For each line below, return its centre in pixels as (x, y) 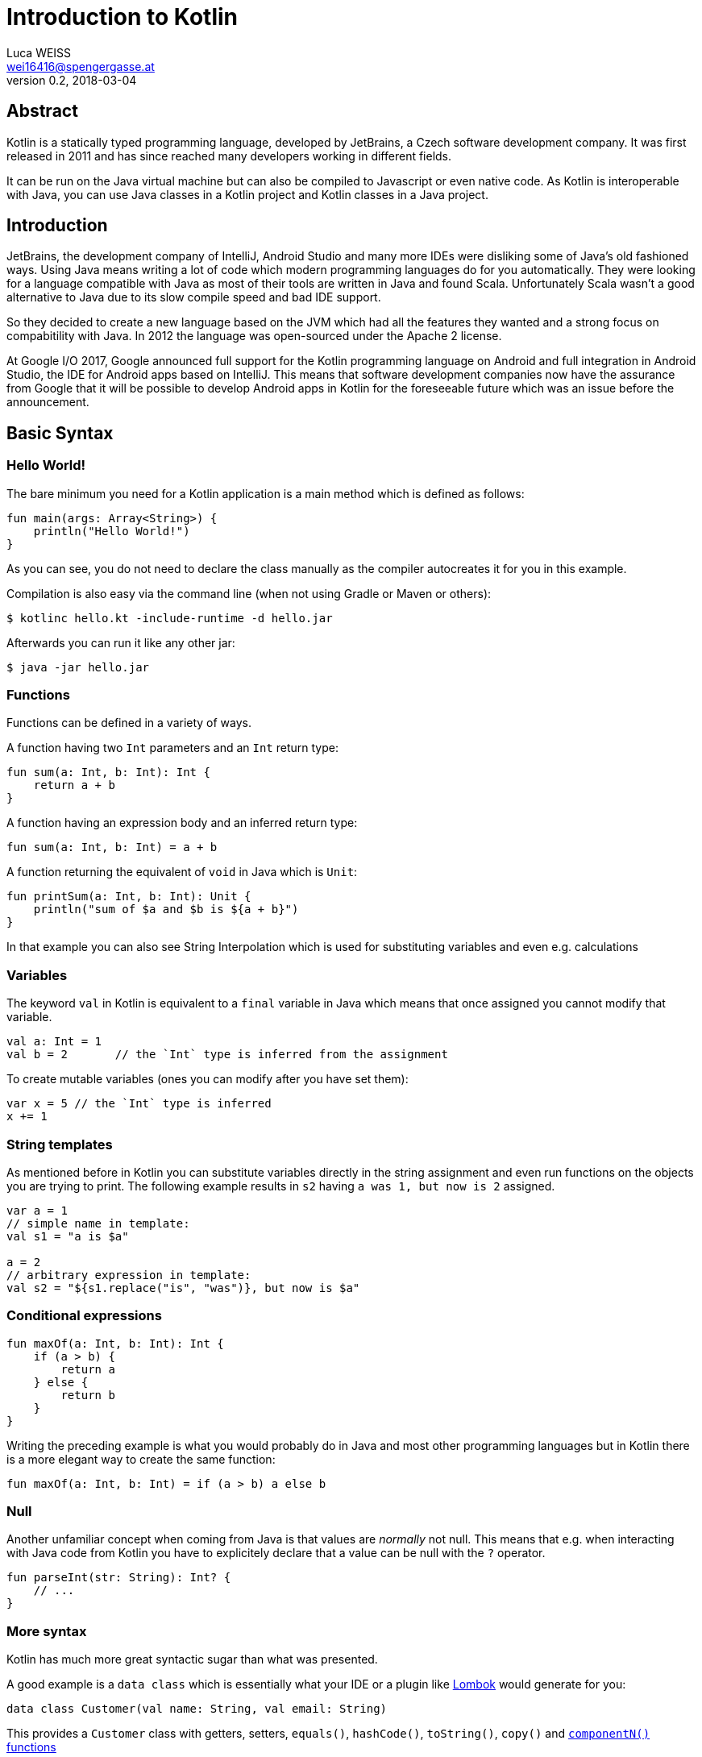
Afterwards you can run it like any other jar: (121, 642)
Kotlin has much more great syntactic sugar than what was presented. (192, 1659)
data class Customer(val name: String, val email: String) (197, 1709)
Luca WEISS (39, 52)
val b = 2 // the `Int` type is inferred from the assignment (227, 1055)
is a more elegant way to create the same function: (141, 1459)
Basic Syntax (60, 433)
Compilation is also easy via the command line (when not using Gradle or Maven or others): (249, 593)
